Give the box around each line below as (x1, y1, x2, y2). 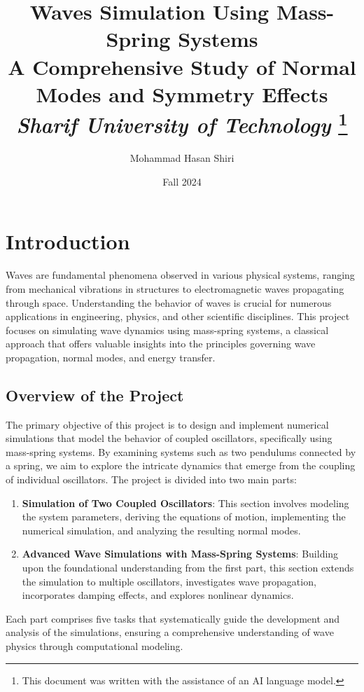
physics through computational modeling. (6, 639, 183, 653)
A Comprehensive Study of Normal (8, 52, 356, 81)
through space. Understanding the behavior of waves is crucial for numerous (6, 295, 332, 310)
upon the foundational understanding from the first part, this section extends (22, 560, 354, 575)
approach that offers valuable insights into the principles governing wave (6, 336, 316, 351)
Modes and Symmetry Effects (36, 79, 328, 108)
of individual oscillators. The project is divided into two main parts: (6, 472, 297, 487)
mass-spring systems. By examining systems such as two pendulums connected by (6, 444, 356, 459)
